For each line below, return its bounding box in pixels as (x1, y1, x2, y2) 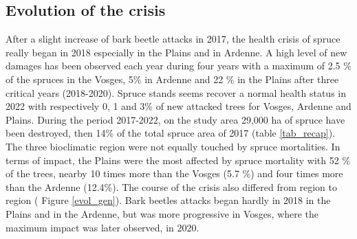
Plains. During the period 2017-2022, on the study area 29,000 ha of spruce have (6, 112, 345, 126)
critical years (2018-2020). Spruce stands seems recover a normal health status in (6, 85, 346, 100)
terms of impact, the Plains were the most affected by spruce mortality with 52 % (6, 152, 351, 167)
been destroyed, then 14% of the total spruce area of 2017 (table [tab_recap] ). (6, 126, 336, 140)
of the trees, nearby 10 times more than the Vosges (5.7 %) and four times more (6, 166, 343, 181)
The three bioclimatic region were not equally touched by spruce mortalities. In (6, 139, 340, 153)
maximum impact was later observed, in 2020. (6, 220, 199, 234)
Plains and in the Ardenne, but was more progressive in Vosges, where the (6, 206, 319, 220)
